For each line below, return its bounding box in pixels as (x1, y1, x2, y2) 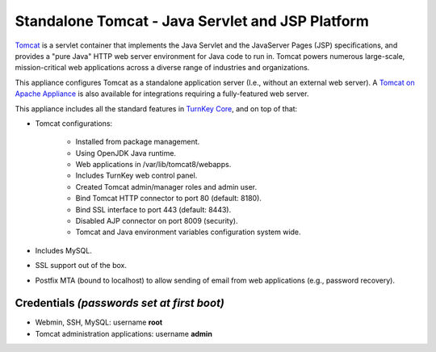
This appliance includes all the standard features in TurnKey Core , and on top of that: (15, 103, 298, 113)
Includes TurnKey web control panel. (75, 170, 198, 181)
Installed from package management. (75, 137, 200, 147)
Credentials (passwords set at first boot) (15, 296, 225, 310)
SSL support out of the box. (35, 261, 128, 270)
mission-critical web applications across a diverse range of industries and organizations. (15, 63, 310, 73)
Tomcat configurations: (35, 118, 113, 128)
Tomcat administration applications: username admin (35, 329, 213, 338)
